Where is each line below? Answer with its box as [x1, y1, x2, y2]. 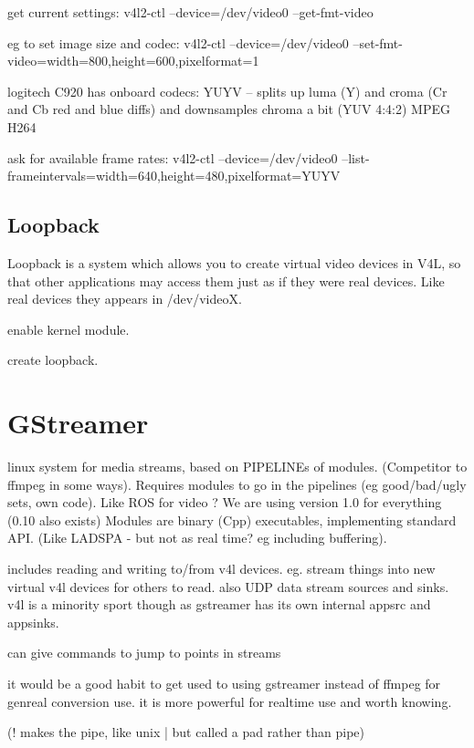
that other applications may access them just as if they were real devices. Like [7, 271, 445, 290]
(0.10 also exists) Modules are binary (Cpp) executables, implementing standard [7, 510, 457, 529]
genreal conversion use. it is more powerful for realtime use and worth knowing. [7, 691, 452, 711]
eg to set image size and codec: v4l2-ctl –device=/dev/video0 [7, 33, 349, 52]
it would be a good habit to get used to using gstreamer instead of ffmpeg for [7, 673, 441, 692]
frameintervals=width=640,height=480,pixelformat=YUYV [7, 166, 341, 185]
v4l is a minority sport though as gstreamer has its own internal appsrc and [7, 595, 431, 614]
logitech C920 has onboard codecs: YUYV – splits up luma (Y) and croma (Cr [7, 81, 448, 100]
